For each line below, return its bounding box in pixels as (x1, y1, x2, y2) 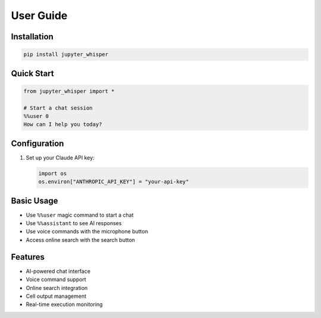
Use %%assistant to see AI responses (26, 220, 122, 227)
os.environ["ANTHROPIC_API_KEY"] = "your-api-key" (38, 179, 190, 185)
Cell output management (26, 292, 87, 300)
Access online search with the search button (26, 236, 136, 244)
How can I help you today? (23, 121, 102, 128)
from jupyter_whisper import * (23, 88, 115, 95)
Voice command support (26, 276, 86, 283)
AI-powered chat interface (26, 267, 91, 275)
